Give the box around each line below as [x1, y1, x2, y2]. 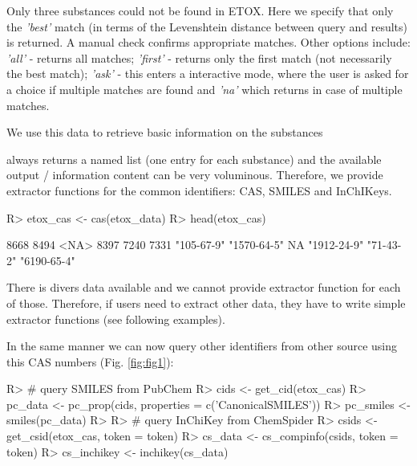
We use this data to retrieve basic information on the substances [6, 124, 323, 141]
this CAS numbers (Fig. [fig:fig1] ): [6, 353, 174, 370]
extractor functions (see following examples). [6, 310, 225, 327]
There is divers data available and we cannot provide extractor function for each [6, 279, 401, 296]
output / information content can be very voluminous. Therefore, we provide [6, 166, 383, 183]
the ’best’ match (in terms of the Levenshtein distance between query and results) [6, 18, 408, 35]
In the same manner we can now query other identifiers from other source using [6, 337, 398, 354]
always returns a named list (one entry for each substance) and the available [6, 150, 382, 167]
